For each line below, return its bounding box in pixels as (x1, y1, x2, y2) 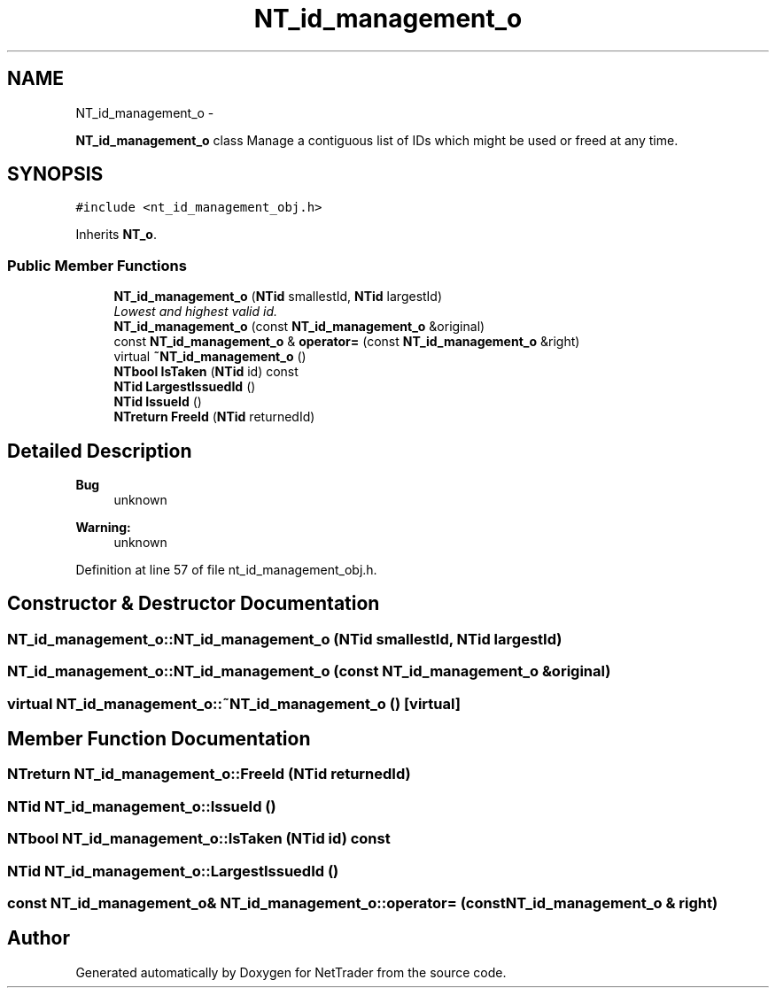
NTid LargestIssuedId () (113, 379, 256, 395)
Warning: (75, 520, 131, 536)
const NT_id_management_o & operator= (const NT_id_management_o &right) (113, 334, 580, 350)
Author (7, 927, 70, 950)
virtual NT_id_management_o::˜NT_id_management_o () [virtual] (7, 694, 461, 713)
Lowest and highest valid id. (113, 304, 278, 320)
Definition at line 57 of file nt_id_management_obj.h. (75, 562, 377, 578)
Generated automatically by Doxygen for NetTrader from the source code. (75, 964, 507, 980)
